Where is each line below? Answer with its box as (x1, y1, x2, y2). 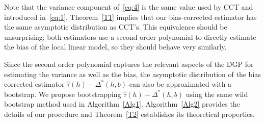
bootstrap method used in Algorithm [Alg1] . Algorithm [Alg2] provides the (4, 99, 240, 109)
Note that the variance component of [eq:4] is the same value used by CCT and (4, 2, 253, 12)
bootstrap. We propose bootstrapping (4, 88, 121, 99)
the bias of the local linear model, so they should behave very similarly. (4, 41, 227, 52)
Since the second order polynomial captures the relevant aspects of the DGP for (4, 58, 254, 69)
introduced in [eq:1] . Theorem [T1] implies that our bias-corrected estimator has (4, 11, 257, 22)
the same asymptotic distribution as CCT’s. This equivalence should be (4, 21, 227, 32)
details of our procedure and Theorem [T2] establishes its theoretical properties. (4, 108, 255, 119)
